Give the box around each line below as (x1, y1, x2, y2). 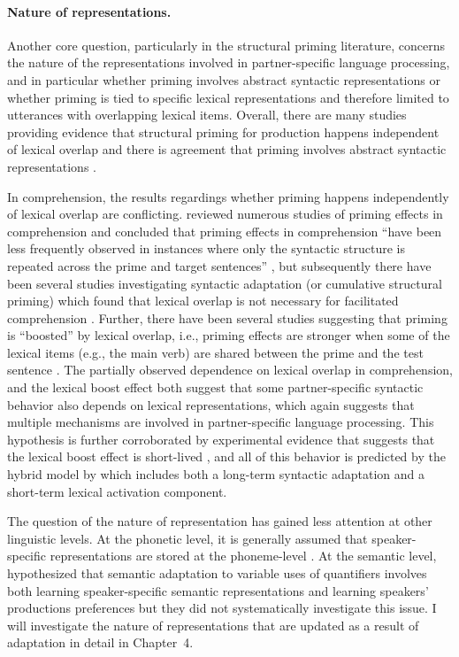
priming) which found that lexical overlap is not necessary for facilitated (7, 291, 399, 310)
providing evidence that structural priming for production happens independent (7, 122, 440, 141)
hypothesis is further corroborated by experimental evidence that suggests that (7, 429, 435, 448)
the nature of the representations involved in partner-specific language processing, (7, 53, 450, 72)
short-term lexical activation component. (7, 482, 227, 500)
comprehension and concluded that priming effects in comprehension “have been (7, 221, 442, 240)
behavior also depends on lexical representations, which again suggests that (7, 395, 415, 414)
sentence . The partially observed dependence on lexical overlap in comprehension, (7, 360, 453, 379)
